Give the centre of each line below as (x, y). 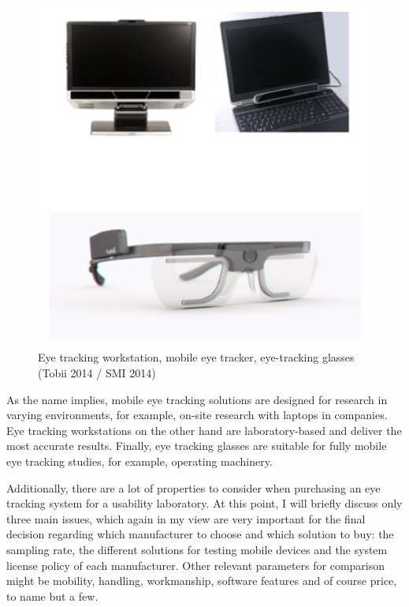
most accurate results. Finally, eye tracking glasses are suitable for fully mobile (197, 446)
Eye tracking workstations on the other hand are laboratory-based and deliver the (204, 430)
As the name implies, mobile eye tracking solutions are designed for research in (197, 399)
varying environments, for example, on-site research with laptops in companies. (197, 415)
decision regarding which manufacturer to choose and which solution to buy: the (200, 534)
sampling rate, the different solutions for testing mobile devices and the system (197, 549)
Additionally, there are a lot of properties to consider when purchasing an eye (193, 487)
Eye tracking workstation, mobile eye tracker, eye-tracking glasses (196, 357)
